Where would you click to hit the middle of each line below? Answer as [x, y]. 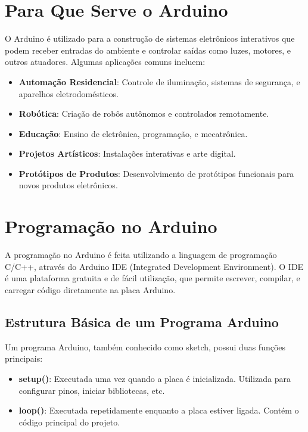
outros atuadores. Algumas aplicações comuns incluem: [105, 62]
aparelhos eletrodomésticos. [69, 93]
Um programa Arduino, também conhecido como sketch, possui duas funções [145, 346]
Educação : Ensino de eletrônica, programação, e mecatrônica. [133, 133]
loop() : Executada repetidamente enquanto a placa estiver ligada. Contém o [159, 410]
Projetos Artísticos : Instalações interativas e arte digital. [127, 153]
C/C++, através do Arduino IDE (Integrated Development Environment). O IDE [154, 266]
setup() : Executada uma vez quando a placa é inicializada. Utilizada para [155, 378]
